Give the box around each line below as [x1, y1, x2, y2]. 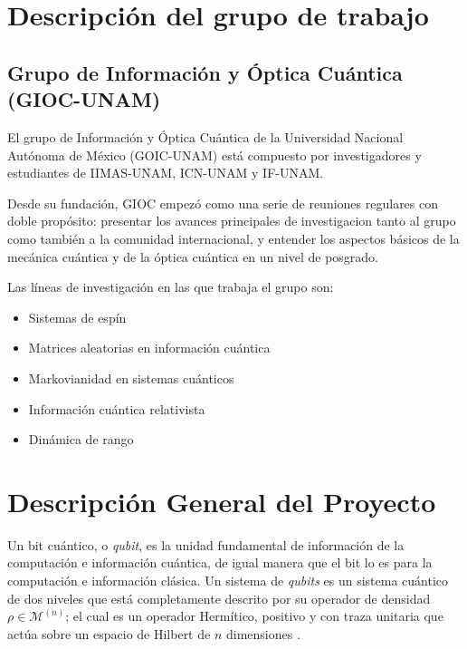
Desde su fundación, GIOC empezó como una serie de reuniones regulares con [7, 193, 439, 212]
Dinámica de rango [28, 430, 134, 449]
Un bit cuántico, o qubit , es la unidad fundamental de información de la [7, 535, 405, 554]
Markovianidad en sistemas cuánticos [28, 368, 234, 387]
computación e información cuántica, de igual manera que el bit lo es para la [7, 553, 433, 572]
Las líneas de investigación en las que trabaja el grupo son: [7, 277, 334, 296]
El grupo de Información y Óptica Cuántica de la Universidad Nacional [7, 127, 404, 146]
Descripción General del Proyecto [7, 482, 436, 519]
